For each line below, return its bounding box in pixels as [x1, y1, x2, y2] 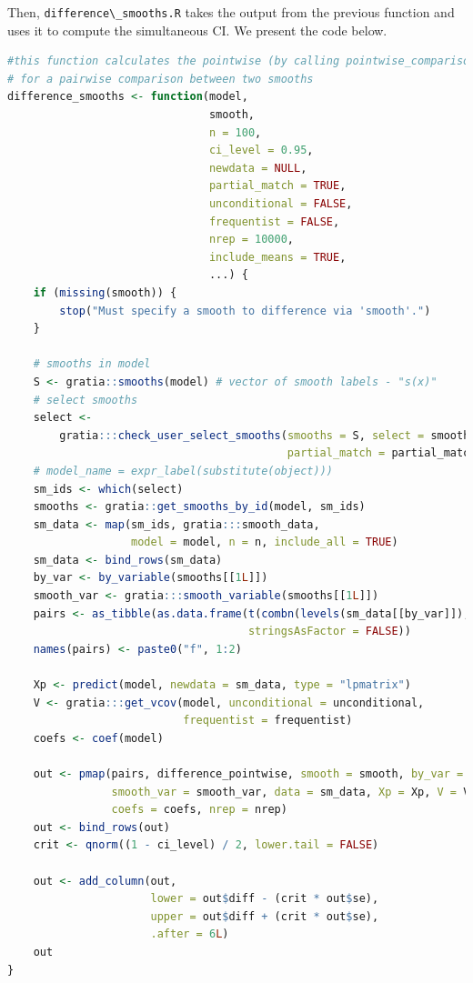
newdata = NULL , [208, 161, 307, 175]
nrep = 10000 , [208, 233, 295, 246]
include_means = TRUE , [208, 250, 347, 264]
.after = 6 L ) [150, 928, 229, 941]
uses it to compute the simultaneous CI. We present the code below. [7, 20, 387, 39]
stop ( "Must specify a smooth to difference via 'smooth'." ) [59, 304, 431, 317]
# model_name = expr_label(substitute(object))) [33, 464, 333, 477]
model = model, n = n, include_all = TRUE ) [131, 536, 398, 549]
